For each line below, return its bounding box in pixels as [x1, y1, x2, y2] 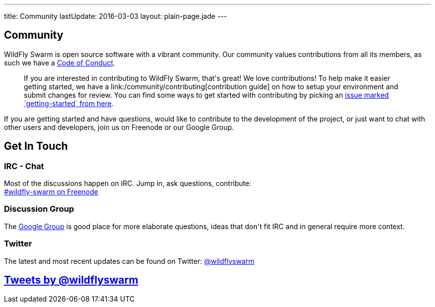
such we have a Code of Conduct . [4, 58, 115, 67]
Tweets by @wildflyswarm [4, 273, 139, 286]
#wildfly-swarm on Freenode [4, 187, 98, 196]
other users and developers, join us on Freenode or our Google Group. [4, 123, 234, 131]
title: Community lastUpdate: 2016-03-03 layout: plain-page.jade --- [4, 12, 227, 20]
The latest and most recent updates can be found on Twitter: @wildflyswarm [4, 256, 255, 265]
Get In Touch [4, 140, 68, 153]
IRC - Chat [4, 161, 44, 171]
